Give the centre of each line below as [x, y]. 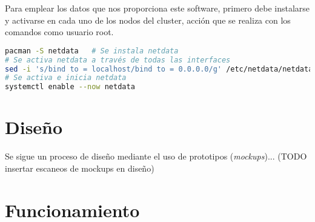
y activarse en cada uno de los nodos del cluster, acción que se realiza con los [148, 20]
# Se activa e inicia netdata [66, 78]
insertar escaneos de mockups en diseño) [80, 168]
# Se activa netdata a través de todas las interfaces [118, 60]
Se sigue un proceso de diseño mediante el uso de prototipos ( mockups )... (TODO [156, 156]
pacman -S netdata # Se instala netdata [92, 51]
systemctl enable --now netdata [70, 87]
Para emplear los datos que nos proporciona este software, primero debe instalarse [157, 8]
